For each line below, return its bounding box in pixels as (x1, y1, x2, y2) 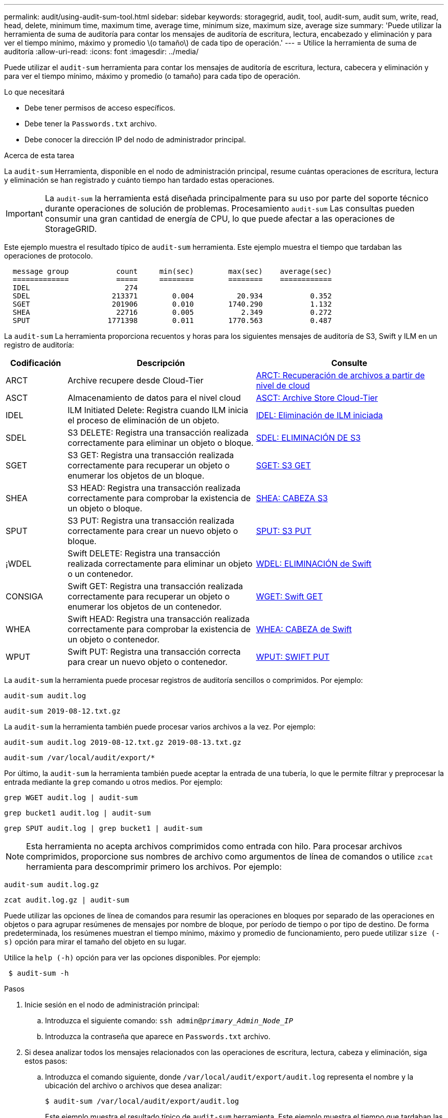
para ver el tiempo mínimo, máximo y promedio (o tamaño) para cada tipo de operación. (4, 72, 300, 80)
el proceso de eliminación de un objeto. (68, 415, 219, 425)
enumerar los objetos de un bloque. (68, 470, 205, 481)
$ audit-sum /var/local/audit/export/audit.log (45, 1097, 239, 1105)
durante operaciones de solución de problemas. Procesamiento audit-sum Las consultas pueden (44, 203, 415, 213)
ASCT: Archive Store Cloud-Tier (256, 393, 378, 403)
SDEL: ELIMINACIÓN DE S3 (256, 433, 361, 443)
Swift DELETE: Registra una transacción (68, 548, 220, 558)
